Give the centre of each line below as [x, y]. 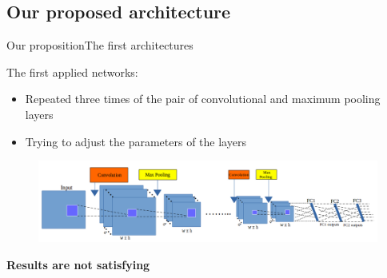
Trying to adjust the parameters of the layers [136, 141]
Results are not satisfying [78, 264]
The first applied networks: [72, 71]
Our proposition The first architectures [100, 45]
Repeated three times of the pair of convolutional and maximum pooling [203, 99]
